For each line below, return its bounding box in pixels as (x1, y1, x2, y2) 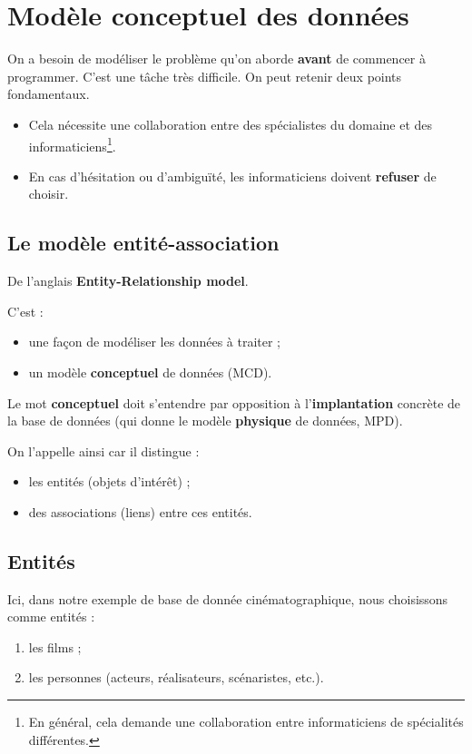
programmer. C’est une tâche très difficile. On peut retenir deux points (7, 66, 402, 85)
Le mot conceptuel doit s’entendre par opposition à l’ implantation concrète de (7, 393, 461, 412)
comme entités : (7, 607, 95, 626)
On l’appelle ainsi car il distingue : (7, 441, 200, 460)
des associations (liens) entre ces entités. (28, 502, 252, 521)
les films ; (28, 637, 82, 656)
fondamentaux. (7, 84, 90, 103)
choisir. (28, 184, 69, 203)
